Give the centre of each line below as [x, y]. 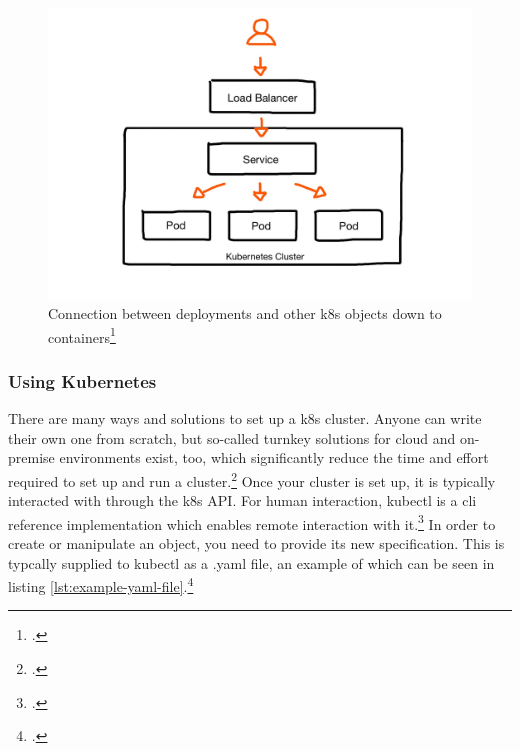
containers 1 [82, 335]
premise [31, 457]
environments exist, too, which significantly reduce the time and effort [274, 457]
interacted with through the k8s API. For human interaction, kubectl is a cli [242, 500]
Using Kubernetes [82, 380]
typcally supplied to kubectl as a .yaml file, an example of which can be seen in [251, 562]
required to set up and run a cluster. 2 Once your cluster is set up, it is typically [252, 479]
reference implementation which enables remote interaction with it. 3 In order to [252, 522]
